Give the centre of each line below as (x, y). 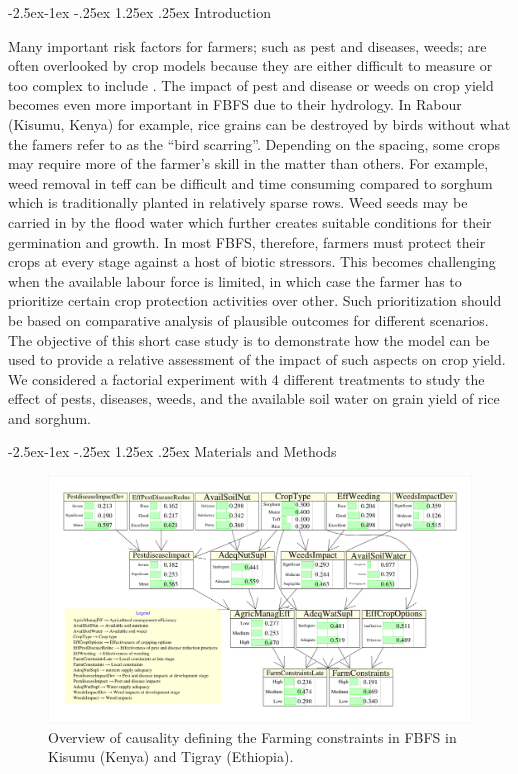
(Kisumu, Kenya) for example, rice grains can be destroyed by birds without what (259, 123)
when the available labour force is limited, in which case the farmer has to (235, 280)
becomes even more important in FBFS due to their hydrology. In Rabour (235, 104)
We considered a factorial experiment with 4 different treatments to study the (246, 378)
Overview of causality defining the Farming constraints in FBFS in (252, 736)
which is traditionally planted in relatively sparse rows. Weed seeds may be (238, 202)
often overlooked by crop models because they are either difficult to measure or (250, 65)
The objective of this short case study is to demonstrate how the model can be (249, 339)
